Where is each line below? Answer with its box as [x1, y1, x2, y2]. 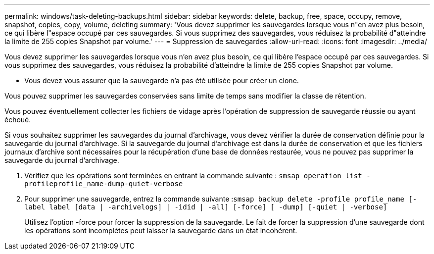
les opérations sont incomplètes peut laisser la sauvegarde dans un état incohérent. [24, 226, 297, 235]
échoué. [4, 115, 31, 124]
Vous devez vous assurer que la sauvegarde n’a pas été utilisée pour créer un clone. [24, 76, 299, 85]
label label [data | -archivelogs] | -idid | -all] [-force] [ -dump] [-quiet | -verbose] [24, 203, 387, 211]
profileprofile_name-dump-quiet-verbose [24, 180, 183, 188]
